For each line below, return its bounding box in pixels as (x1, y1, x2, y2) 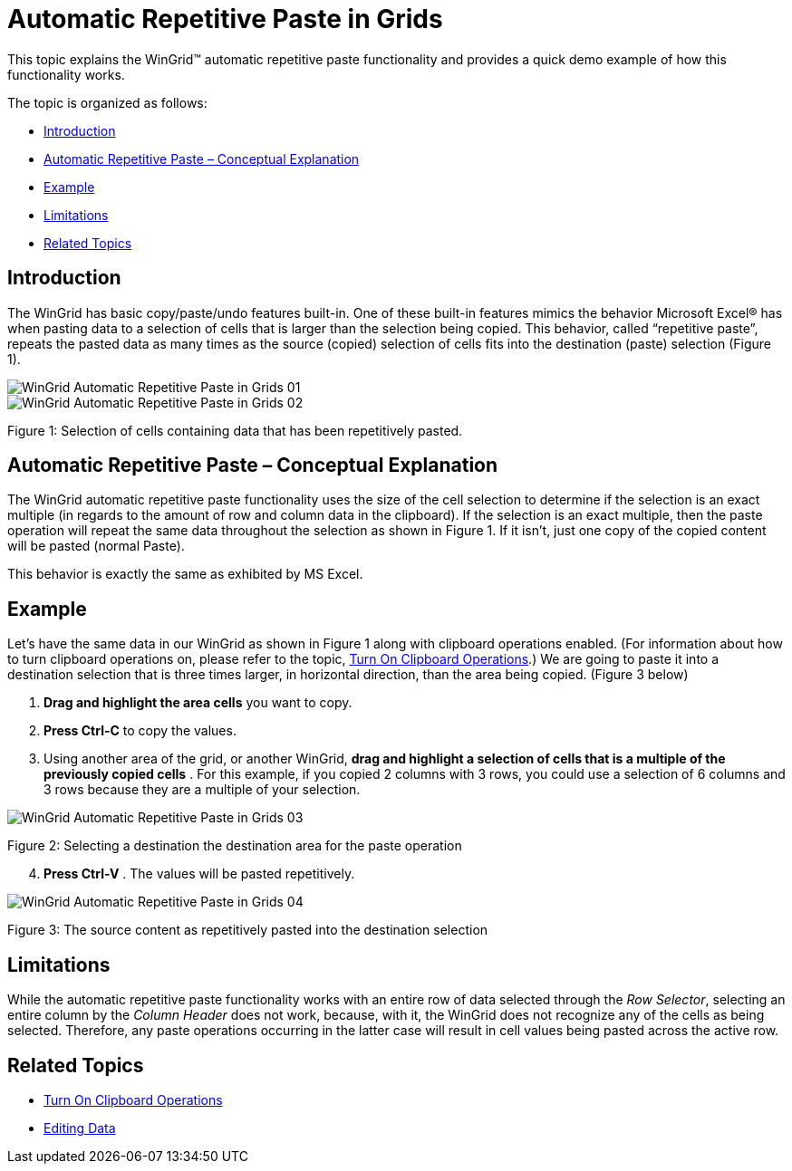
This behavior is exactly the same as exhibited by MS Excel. (7, 566, 363, 582)
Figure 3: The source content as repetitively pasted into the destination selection (7, 922, 488, 938)
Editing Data (43, 1119, 116, 1136)
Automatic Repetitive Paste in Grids (7, 4, 443, 34)
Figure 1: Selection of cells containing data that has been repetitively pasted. (7, 422, 463, 438)
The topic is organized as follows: (7, 94, 208, 110)
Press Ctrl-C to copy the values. (43, 723, 237, 739)
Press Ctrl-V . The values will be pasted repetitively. (43, 866, 355, 882)
